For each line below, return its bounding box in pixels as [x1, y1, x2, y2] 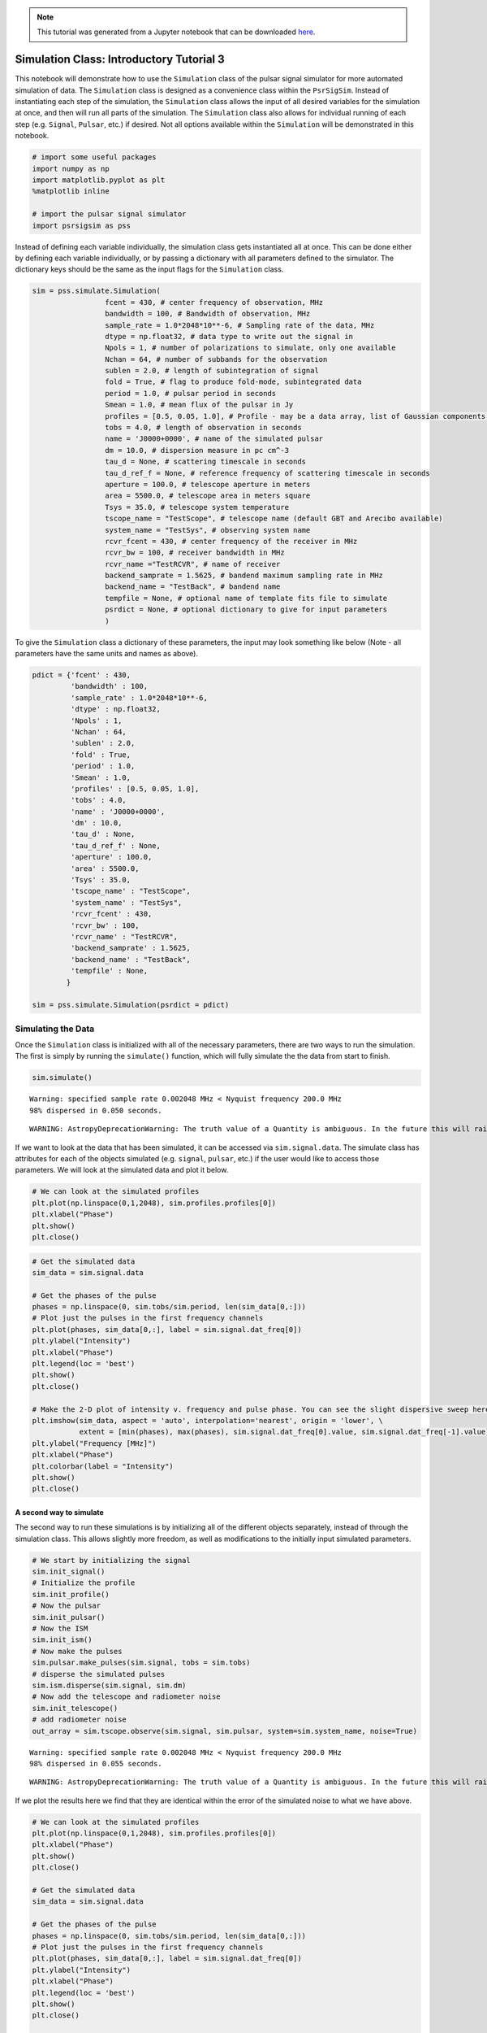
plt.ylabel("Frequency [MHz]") [32, 1439, 157, 1447]
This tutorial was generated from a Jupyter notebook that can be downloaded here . [37, 27, 316, 37]
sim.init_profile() [32, 1590, 110, 1599]
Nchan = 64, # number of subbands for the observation [104, 355, 328, 364]
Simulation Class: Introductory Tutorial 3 [15, 53, 225, 67]
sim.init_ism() [32, 1635, 93, 1644]
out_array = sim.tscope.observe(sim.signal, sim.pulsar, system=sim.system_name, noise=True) [32, 1726, 418, 1735]
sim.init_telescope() [32, 1704, 119, 1713]
